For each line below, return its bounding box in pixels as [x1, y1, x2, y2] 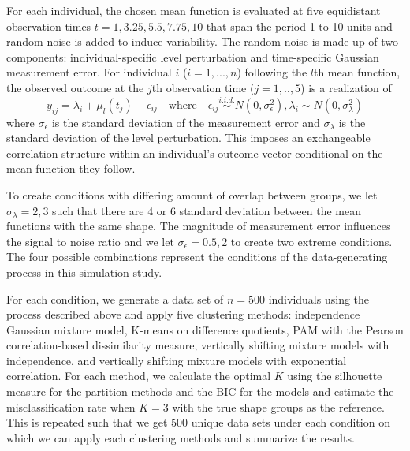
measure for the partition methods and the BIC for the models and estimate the [6, 383, 394, 400]
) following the [237, 64, 307, 80]
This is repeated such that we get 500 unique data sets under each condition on [6, 414, 390, 430]
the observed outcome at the [6, 79, 144, 95]
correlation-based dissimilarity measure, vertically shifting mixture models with [6, 337, 389, 353]
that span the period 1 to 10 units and [206, 17, 393, 34]
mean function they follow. [6, 160, 136, 177]
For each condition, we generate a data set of [6, 290, 224, 307]
